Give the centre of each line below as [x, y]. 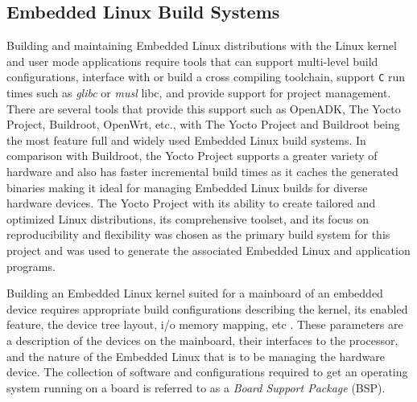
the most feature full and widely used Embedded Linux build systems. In [186, 139]
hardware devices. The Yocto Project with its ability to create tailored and [191, 203]
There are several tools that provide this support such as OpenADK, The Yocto [204, 108]
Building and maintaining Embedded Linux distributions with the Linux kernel [202, 45]
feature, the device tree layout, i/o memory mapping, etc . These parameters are [205, 324]
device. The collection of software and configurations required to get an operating [207, 372]
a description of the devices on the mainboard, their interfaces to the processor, [202, 340]
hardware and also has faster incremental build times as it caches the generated [202, 172]
